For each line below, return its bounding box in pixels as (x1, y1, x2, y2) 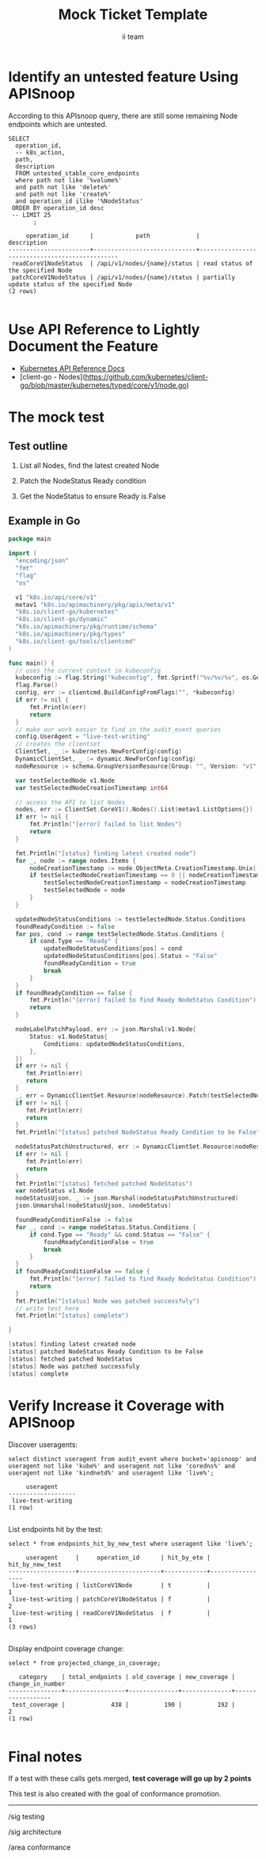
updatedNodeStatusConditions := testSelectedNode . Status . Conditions (15, 915, 246, 923)
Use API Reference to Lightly (8, 320, 200, 338)
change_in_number (8, 1680, 66, 1688)
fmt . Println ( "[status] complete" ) (15, 1311, 129, 1320)
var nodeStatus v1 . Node (15, 1187, 93, 1195)
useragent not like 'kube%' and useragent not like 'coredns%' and (8, 1462, 236, 1470)
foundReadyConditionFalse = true (43, 1238, 154, 1246)
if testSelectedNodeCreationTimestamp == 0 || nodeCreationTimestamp (28, 872, 264, 880)
